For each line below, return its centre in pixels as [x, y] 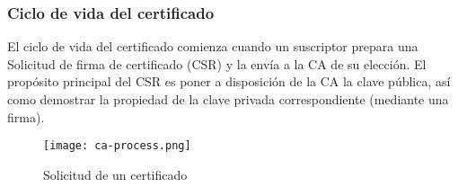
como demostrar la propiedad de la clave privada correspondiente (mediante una [228, 99]
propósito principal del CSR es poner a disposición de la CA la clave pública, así [229, 81]
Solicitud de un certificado [115, 174]
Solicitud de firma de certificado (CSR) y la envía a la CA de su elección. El [217, 63]
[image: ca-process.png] [117, 146]
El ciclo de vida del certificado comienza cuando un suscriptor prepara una [213, 46]
